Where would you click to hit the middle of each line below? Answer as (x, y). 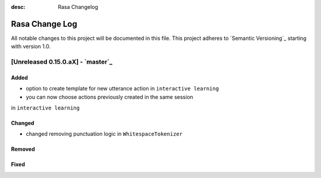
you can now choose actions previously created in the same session (109, 97)
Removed (23, 149)
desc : (18, 7)
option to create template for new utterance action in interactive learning (122, 89)
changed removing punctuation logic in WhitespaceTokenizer (104, 134)
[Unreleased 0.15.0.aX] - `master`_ (62, 62)
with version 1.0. (31, 46)
